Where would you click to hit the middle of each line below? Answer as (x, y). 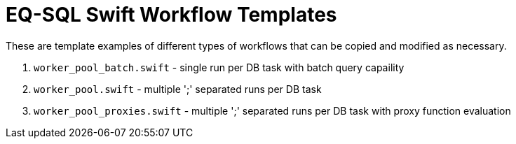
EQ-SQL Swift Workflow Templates (171, 15)
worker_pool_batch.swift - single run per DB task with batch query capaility (219, 67)
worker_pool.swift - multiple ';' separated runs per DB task (178, 89)
